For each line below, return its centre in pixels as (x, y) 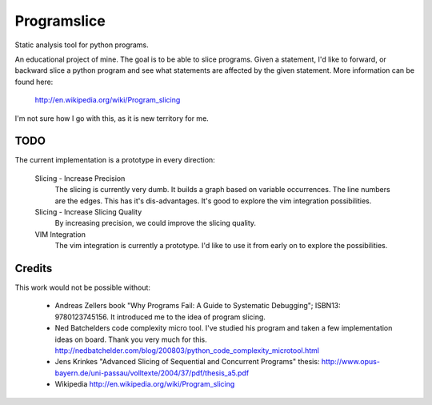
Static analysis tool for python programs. (82, 45)
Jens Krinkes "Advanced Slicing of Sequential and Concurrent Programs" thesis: (187, 362)
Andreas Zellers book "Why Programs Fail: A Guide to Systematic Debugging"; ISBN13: (198, 306)
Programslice (60, 21)
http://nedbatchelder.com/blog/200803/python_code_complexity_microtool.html (187, 351)
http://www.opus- (350, 362)
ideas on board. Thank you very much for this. (131, 339)
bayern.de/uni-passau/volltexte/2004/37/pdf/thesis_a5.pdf (152, 373)
